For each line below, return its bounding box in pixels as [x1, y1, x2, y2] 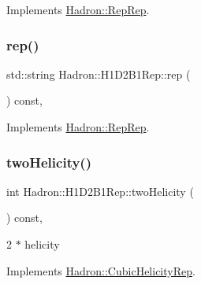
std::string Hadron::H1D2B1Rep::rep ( [6, 65, 191, 82]
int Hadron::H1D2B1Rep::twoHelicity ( [6, 183, 194, 199]
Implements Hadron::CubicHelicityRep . [6, 262, 195, 278]
